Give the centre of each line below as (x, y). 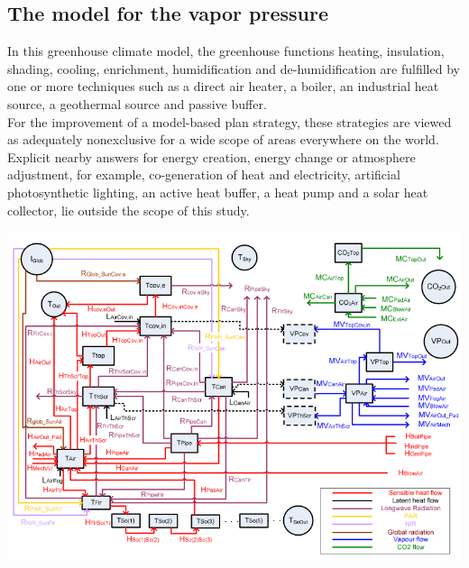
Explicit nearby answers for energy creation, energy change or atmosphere (212, 156)
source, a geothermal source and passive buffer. (137, 103)
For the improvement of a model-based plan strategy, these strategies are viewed (230, 121)
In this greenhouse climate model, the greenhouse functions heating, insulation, (226, 51)
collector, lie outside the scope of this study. (129, 210)
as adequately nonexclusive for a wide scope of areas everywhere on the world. (223, 139)
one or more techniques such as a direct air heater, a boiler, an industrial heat (223, 86)
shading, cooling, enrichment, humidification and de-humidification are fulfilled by (234, 68)
